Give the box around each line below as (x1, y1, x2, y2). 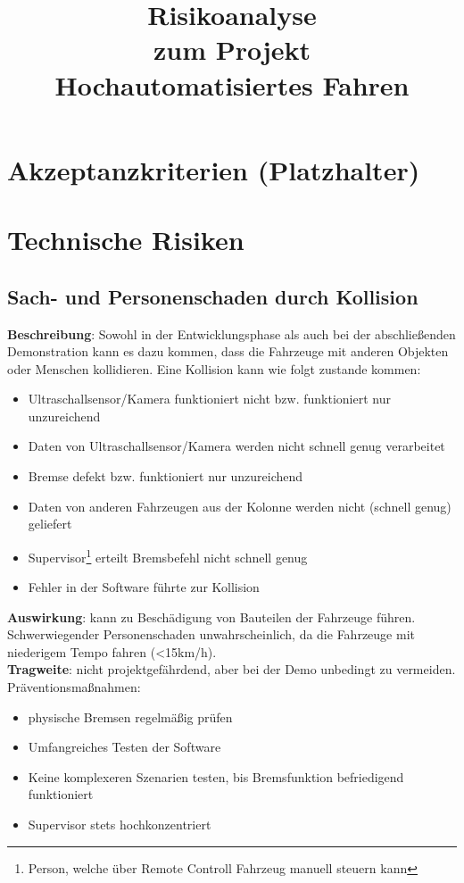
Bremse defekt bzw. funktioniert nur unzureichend (28, 467, 303, 486)
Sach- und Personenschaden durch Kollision (7, 282, 418, 310)
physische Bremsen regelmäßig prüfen (28, 707, 233, 726)
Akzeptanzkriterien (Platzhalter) (7, 151, 420, 187)
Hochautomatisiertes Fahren (54, 66, 410, 103)
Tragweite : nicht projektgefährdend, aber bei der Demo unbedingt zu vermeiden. (7, 660, 456, 679)
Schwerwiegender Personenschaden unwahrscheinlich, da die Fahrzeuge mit (7, 625, 415, 644)
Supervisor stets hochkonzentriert (28, 815, 211, 834)
